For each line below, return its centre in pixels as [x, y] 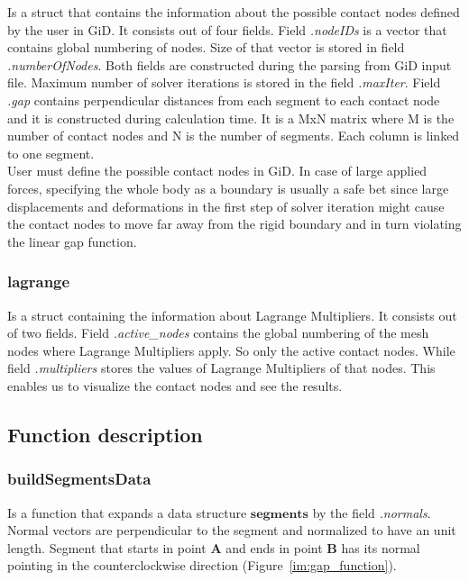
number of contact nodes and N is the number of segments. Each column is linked [234, 136]
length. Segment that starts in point [107, 547]
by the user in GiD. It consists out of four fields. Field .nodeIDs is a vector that [227, 29]
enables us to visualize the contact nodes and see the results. [175, 385]
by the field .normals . [372, 512]
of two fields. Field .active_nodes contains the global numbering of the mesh [218, 333]
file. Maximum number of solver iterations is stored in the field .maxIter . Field [224, 82]
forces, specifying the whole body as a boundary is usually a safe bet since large [228, 188]
